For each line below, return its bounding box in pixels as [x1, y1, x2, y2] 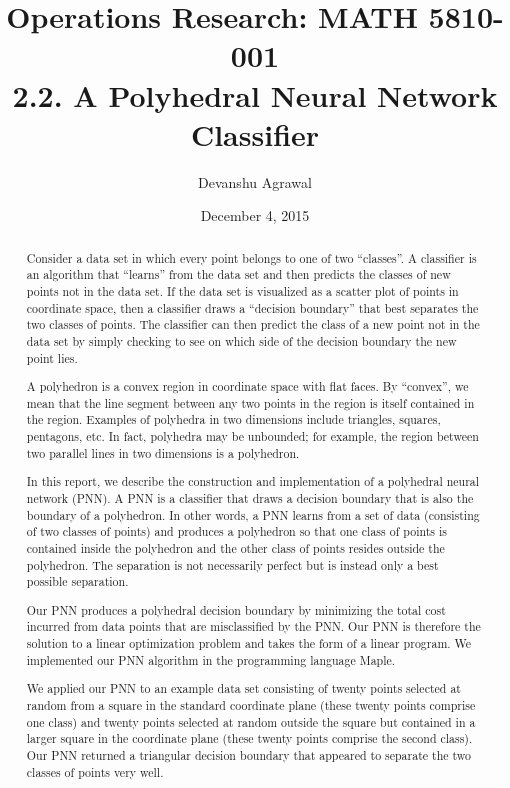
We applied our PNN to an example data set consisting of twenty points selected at [26, 680, 461, 697]
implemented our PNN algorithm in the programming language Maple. [26, 651, 396, 668]
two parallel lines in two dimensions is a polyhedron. [26, 444, 300, 461]
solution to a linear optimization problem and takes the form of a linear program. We [26, 635, 472, 652]
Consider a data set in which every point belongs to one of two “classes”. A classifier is [26, 249, 477, 266]
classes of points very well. [26, 763, 164, 780]
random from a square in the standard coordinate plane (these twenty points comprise [26, 696, 476, 713]
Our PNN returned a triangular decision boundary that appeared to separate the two [26, 746, 471, 763]
